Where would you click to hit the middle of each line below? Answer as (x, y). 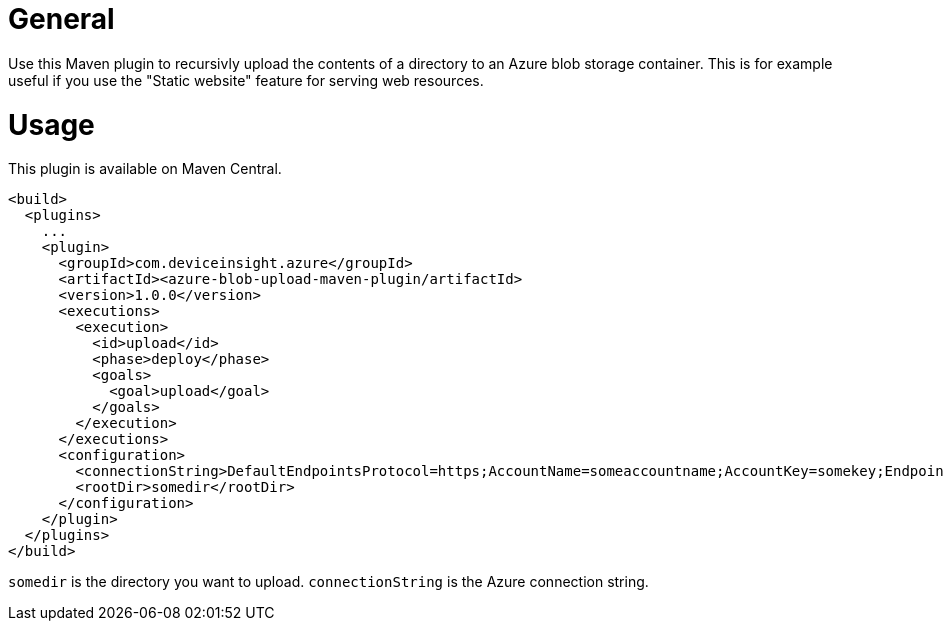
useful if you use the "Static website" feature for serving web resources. (246, 80)
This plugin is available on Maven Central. (145, 169)
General (61, 19)
